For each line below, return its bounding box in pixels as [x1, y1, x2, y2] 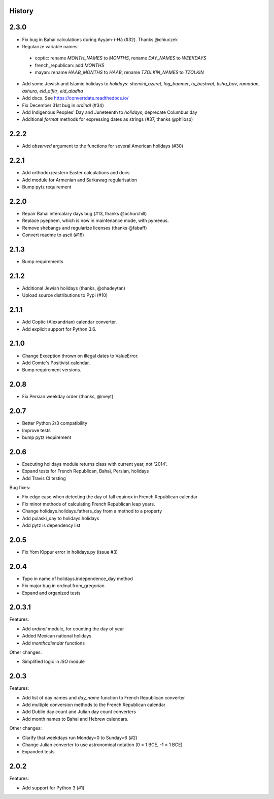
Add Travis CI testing [22, 475, 66, 481]
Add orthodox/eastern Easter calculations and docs [22, 170, 130, 176]
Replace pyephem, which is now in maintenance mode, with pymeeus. [22, 217, 169, 223]
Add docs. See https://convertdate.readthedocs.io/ [22, 95, 129, 101]
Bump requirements [22, 259, 63, 265]
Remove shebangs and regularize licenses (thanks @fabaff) [22, 225, 147, 231]
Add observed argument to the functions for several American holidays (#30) [22, 143, 184, 149]
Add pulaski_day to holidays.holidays [22, 515, 99, 521]
